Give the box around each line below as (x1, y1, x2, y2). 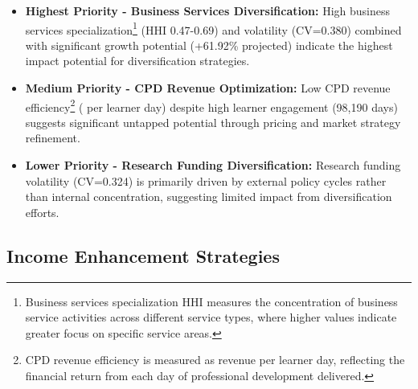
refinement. (25, 129, 80, 146)
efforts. (25, 203, 59, 220)
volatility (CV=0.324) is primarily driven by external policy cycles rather (25, 172, 387, 189)
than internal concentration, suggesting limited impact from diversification (25, 188, 392, 205)
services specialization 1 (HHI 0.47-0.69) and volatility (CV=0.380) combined (25, 18, 402, 38)
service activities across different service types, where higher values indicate (25, 309, 397, 326)
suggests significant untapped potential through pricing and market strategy (25, 113, 401, 130)
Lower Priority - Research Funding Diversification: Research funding (25, 157, 401, 174)
